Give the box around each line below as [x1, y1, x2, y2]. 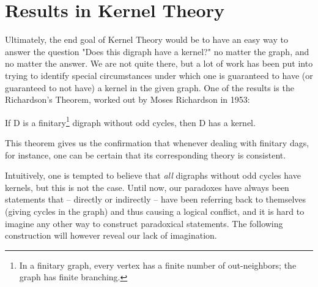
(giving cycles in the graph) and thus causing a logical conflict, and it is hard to [5, 204, 305, 217]
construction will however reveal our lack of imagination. [5, 229, 217, 242]
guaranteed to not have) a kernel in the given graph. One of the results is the [5, 81, 294, 94]
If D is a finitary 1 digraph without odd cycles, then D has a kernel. [5, 114, 256, 129]
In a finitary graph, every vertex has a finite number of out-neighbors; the [19, 258, 297, 271]
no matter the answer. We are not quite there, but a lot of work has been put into [5, 57, 313, 70]
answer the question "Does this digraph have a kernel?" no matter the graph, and [5, 45, 309, 58]
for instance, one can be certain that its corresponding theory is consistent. [5, 148, 286, 161]
